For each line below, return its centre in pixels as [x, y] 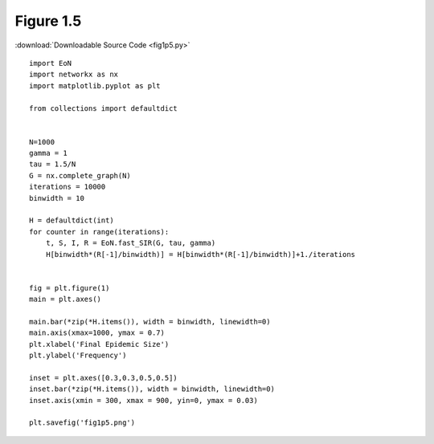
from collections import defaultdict [104, 108]
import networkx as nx [74, 75]
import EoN [51, 63]
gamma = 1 [48, 153]
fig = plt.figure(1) [70, 288]
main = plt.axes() [66, 299]
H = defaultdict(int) [72, 220]
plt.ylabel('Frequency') [78, 356]
